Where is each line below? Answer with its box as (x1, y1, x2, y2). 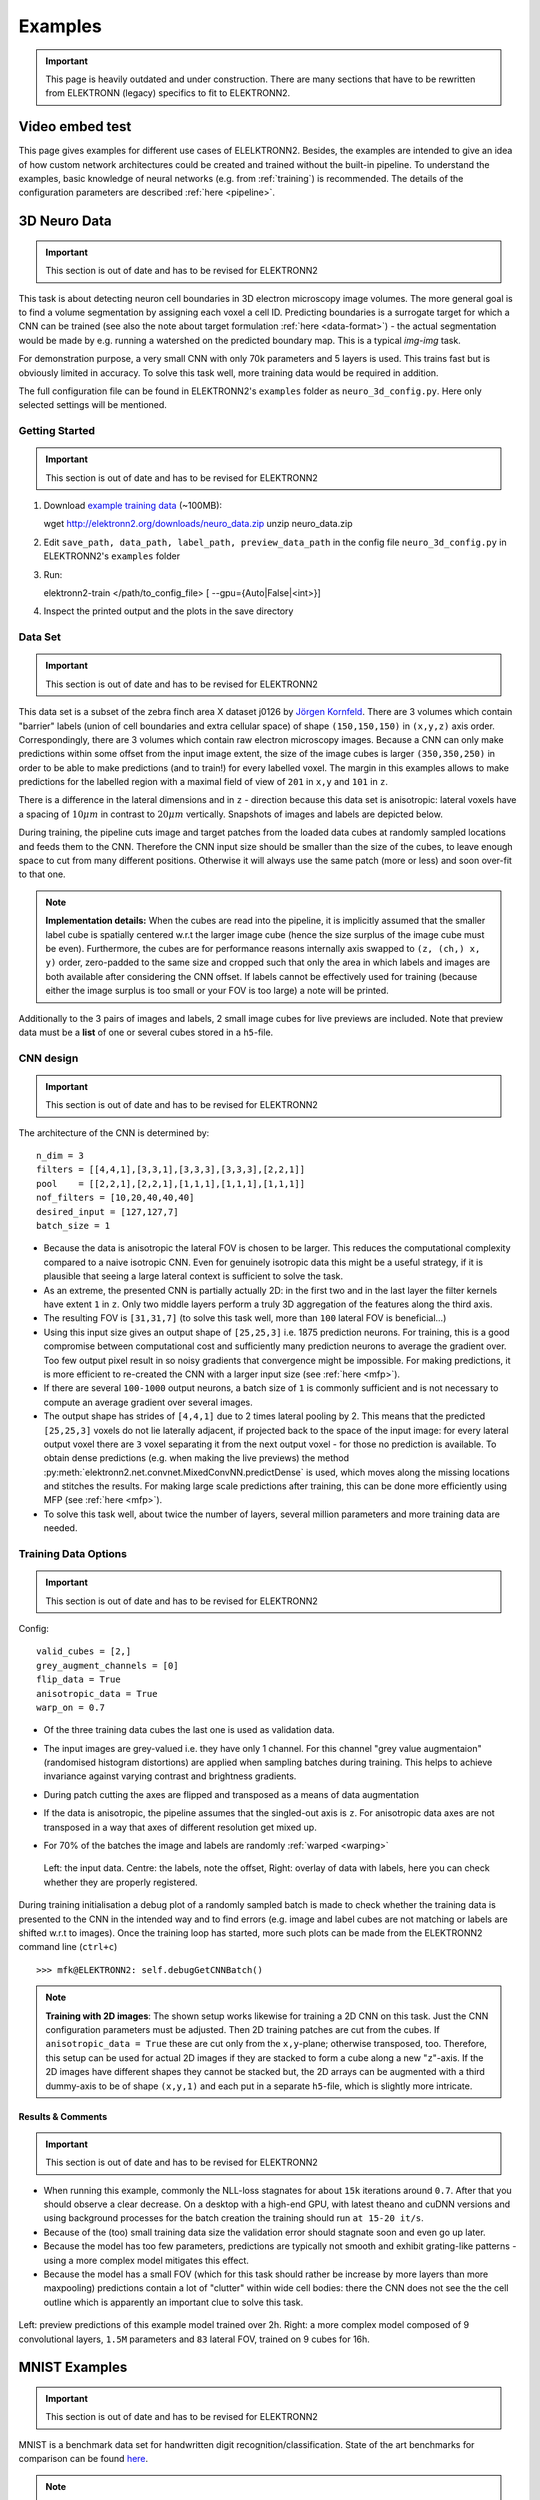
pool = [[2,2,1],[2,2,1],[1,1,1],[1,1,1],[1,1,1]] (36, 1178, 305, 1189)
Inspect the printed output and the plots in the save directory (43, 605, 294, 617)
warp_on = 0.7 (36, 1701, 105, 1713)
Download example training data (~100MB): (43, 500, 223, 512)
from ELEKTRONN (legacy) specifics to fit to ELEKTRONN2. (45, 87, 291, 99)
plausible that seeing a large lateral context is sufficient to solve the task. (43, 1270, 344, 1282)
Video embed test (18, 118, 132, 135)
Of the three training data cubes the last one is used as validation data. (43, 1724, 335, 1736)
